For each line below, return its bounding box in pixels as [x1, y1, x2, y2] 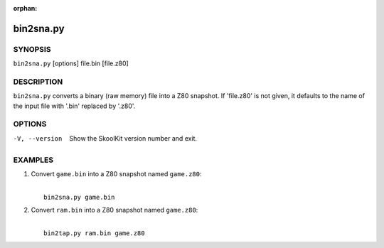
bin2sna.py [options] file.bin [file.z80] [13, 59, 129, 68]
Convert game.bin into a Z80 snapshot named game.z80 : [31, 169, 202, 178]
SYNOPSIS [13, 44, 51, 54]
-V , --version [13, 134, 63, 142]
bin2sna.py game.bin [43, 193, 115, 201]
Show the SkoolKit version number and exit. [69, 134, 198, 142]
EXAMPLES [13, 155, 53, 165]
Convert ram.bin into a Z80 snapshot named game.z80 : [31, 206, 198, 215]
